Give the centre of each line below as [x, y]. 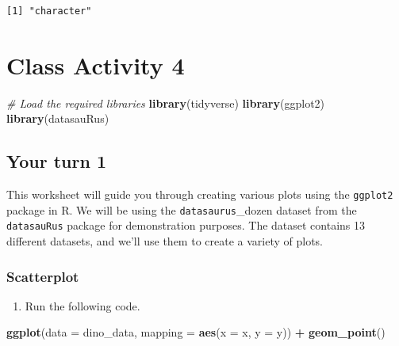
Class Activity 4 [96, 65]
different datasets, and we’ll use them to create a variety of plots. [165, 241]
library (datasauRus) [58, 118]
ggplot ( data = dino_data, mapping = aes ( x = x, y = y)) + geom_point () [196, 332]
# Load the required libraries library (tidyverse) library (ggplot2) [166, 103]
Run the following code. [82, 305]
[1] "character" [49, 11]
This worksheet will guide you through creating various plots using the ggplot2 [200, 194]
